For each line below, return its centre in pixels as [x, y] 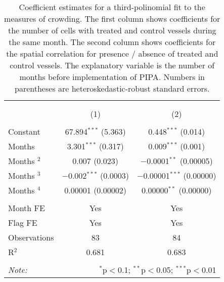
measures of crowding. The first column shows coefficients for [112, 18]
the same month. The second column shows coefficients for [112, 42]
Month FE [27, 208]
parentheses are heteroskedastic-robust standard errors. [112, 88]
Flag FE [23, 223]
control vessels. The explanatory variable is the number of [112, 65]
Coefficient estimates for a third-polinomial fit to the [112, 7]
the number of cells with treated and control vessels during [112, 30]
